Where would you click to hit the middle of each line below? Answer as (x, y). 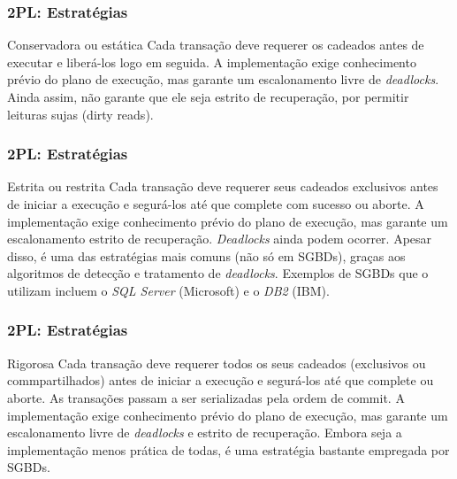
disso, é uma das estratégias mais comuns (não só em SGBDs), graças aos (206, 255)
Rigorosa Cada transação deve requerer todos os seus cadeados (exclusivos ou (217, 363)
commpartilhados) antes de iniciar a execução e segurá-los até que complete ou (221, 380)
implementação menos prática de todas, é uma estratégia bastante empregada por (228, 449)
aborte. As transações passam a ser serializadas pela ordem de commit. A (206, 397)
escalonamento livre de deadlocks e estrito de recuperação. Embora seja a (205, 433)
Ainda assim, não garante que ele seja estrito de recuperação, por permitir (208, 97)
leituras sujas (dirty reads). (80, 114)
